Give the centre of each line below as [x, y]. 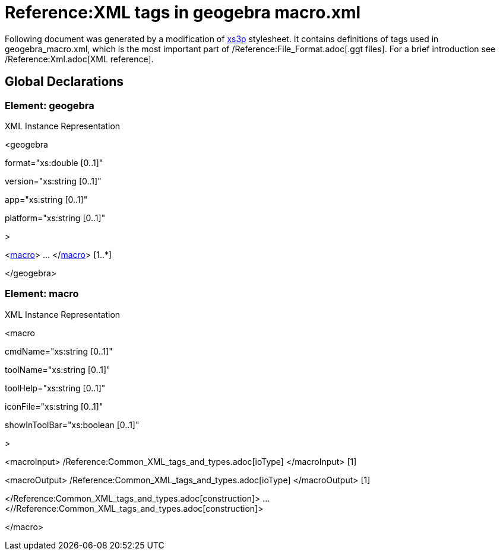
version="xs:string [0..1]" [53, 181]
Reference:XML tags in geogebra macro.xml [183, 12]
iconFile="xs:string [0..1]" [54, 406]
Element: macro [42, 294]
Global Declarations [64, 82]
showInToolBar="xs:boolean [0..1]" [72, 425]
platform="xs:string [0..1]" [55, 218]
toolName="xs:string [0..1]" [58, 369]
